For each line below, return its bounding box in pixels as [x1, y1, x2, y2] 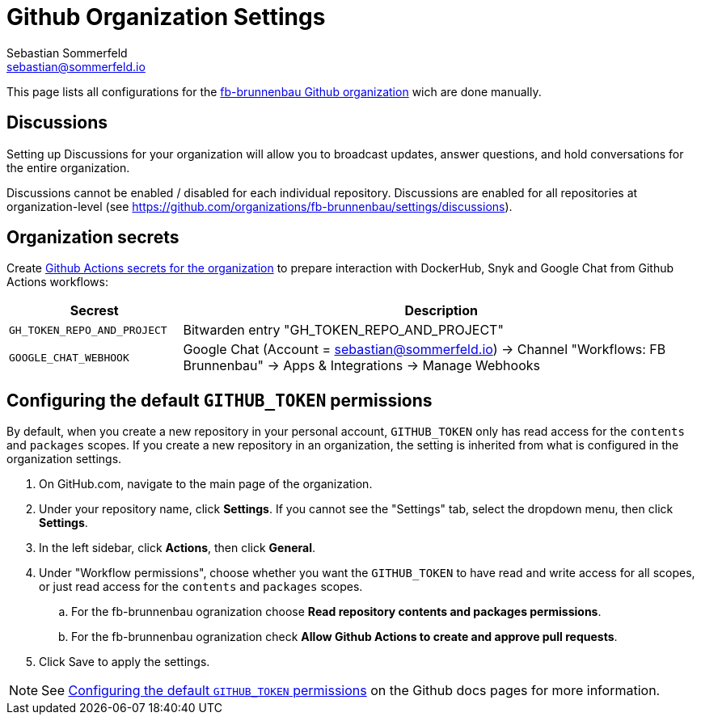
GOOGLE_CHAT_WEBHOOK [9, 351, 129, 364]
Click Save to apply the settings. [39, 655, 210, 669]
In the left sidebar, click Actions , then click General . [39, 541, 315, 555]
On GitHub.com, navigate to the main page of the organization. [39, 477, 373, 491]
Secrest [70, 302, 119, 319]
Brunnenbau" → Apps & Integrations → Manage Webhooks [183, 357, 540, 374]
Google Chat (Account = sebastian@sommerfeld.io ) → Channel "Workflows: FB [183, 341, 666, 358]
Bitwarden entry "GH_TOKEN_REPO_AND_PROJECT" [183, 322, 504, 339]
